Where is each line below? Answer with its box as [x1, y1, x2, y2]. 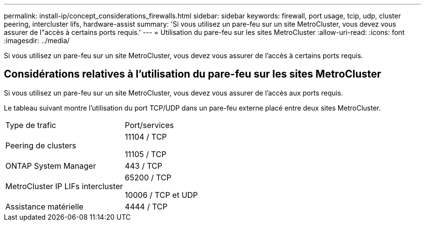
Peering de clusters [5, 140, 77, 150]
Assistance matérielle [5, 201, 83, 211]
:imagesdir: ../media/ [4, 36, 70, 45]
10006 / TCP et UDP [125, 190, 198, 200]
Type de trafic [5, 120, 56, 130]
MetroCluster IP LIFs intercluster [5, 181, 123, 191]
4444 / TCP [125, 201, 168, 211]
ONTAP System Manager [5, 161, 96, 171]
